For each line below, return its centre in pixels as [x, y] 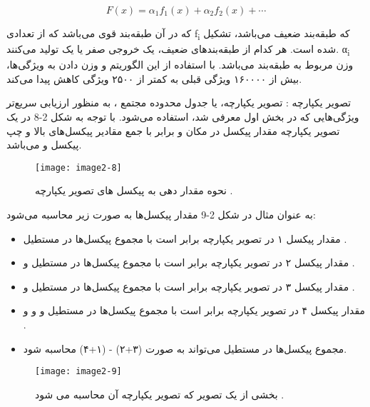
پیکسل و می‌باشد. [44, 145]
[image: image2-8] [78, 167]
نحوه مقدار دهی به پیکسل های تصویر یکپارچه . [134, 190]
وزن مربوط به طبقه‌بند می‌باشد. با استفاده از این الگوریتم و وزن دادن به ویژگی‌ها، [180, 65]
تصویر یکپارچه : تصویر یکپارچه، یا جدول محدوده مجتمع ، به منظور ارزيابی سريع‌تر [179, 102]
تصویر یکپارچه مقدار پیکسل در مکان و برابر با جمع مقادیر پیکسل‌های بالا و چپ [173, 130]
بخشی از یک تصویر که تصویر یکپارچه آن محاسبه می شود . [160, 394]
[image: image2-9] [78, 372]
